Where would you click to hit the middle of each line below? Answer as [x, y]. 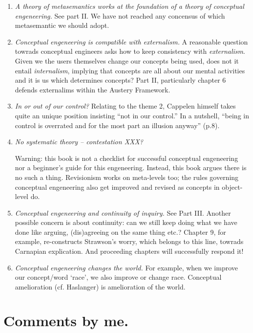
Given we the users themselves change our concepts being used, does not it [127, 60]
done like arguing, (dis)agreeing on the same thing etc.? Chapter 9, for [120, 232]
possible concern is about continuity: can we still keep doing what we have [126, 222]
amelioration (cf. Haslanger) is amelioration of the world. [100, 286]
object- [232, 187]
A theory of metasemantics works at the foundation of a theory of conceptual [129, 6]
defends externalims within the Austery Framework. [93, 89]
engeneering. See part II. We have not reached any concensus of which [120, 15]
